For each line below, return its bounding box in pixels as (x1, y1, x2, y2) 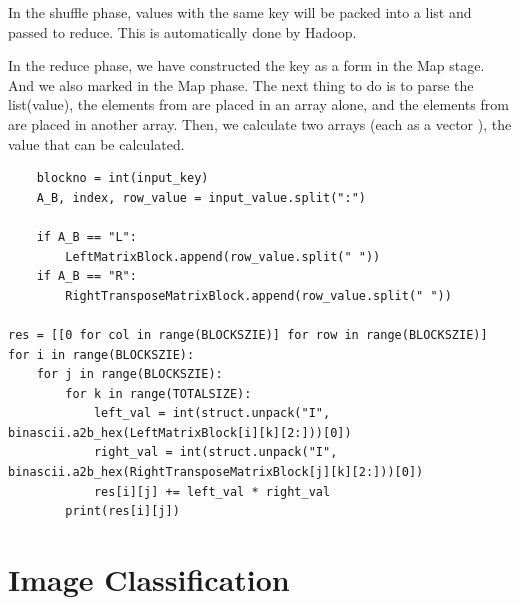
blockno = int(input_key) (36, 171, 209, 186)
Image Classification (8, 559, 290, 600)
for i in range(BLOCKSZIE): (8, 347, 195, 362)
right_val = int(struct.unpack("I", (93, 445, 338, 460)
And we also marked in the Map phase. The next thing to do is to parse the (8, 74, 474, 95)
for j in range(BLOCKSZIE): (36, 367, 223, 382)
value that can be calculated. (8, 133, 185, 154)
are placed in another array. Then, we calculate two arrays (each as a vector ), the (8, 113, 512, 134)
